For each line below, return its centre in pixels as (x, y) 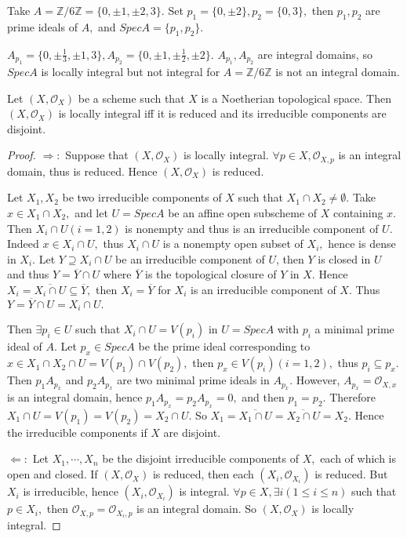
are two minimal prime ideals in (193, 380)
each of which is (358, 458)
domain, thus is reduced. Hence (82, 171)
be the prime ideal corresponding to (224, 346)
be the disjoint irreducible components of (200, 458)
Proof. (22, 155)
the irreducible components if (77, 432)
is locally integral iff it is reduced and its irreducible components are (222, 113)
